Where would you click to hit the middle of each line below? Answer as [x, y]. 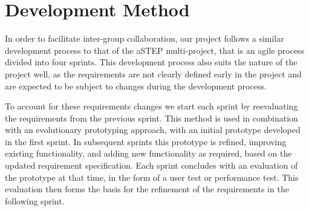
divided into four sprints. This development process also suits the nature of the [151, 62]
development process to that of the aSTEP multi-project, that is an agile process [155, 50]
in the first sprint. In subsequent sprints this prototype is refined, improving [146, 141]
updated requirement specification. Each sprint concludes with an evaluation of [151, 165]
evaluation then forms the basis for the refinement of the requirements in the [147, 189]
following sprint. [35, 200]
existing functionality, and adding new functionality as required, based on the [148, 153]
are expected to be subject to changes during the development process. [136, 86]
